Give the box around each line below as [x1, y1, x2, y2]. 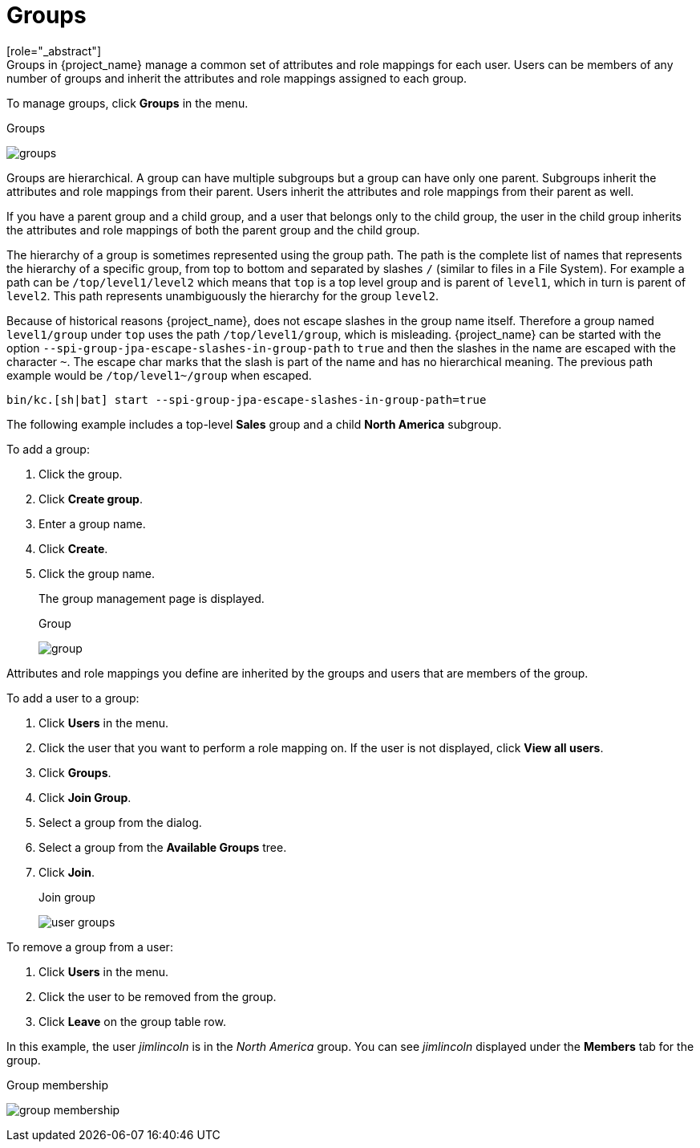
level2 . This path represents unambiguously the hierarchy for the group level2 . [6, 288, 439, 303]
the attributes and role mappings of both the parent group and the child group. [6, 222, 420, 237]
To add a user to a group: [6, 690, 140, 705]
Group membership [6, 1077, 108, 1092]
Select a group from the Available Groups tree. [38, 840, 287, 854]
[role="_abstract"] [6, 43, 102, 58]
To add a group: [6, 442, 90, 456]
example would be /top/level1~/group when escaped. [6, 368, 312, 382]
